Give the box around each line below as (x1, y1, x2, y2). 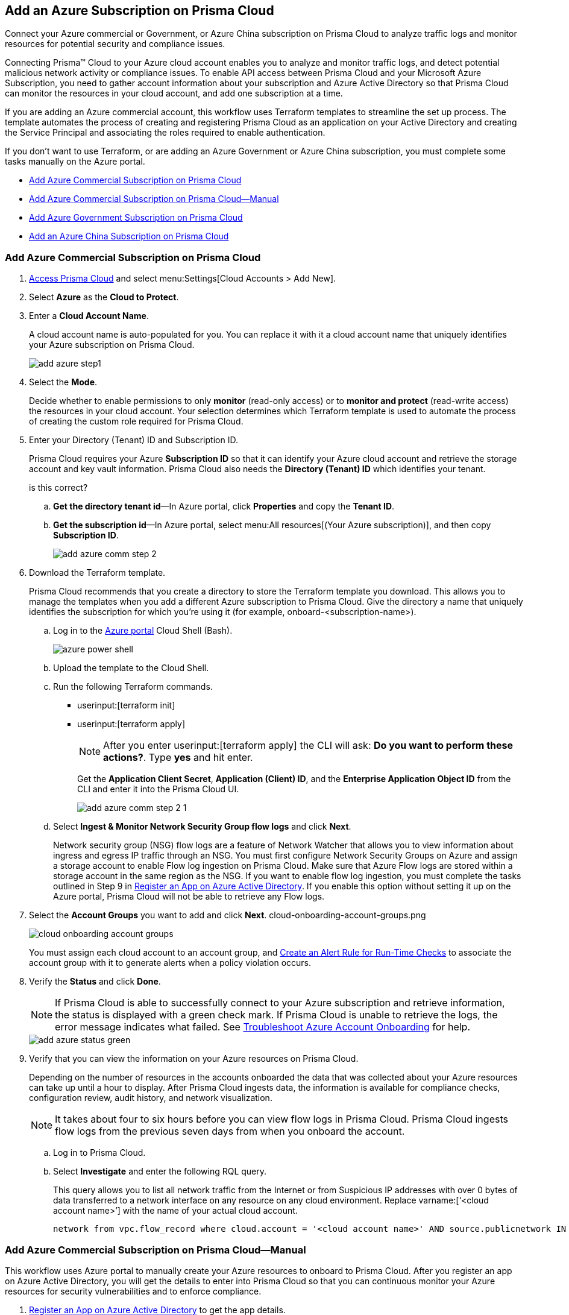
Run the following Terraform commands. (53, 681, 213, 692)
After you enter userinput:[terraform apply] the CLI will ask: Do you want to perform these (103, 739, 514, 752)
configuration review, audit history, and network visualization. (29, 1093, 272, 1103)
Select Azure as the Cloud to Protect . (29, 292, 179, 303)
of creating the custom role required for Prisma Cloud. (29, 416, 244, 427)
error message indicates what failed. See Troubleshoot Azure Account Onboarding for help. (55, 1021, 470, 1033)
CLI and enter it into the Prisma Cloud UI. (77, 784, 239, 795)
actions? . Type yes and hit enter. (103, 751, 253, 764)
